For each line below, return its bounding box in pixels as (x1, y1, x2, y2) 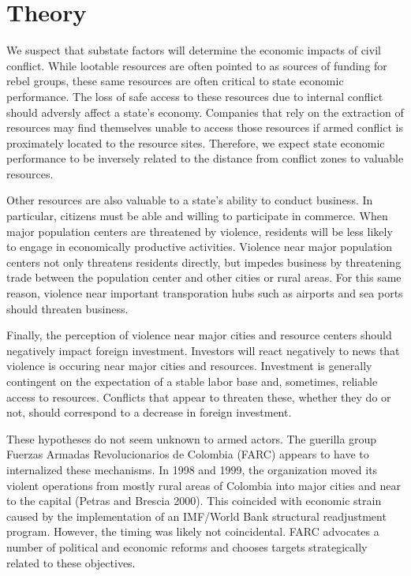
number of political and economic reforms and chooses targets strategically (6, 538, 368, 555)
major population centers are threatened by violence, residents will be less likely (6, 223, 393, 239)
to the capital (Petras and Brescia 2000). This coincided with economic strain (6, 492, 382, 509)
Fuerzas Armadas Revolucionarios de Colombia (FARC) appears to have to (6, 446, 369, 462)
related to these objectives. (6, 554, 136, 570)
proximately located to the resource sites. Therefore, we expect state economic (6, 134, 385, 151)
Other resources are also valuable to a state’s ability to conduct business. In (6, 192, 373, 208)
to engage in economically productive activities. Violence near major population (6, 238, 393, 255)
